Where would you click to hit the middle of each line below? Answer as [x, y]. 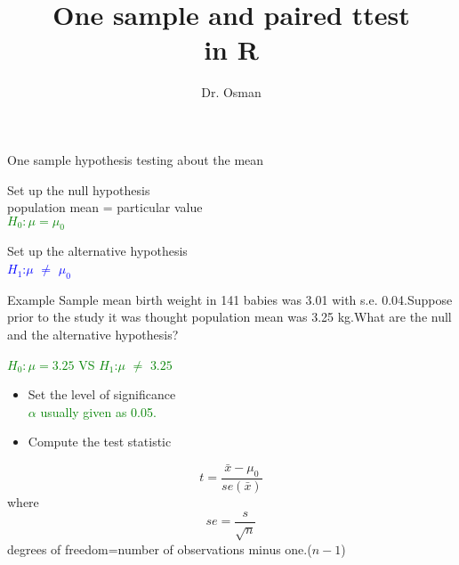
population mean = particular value [105, 207]
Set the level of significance [102, 394]
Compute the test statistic [100, 442]
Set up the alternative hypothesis [97, 251]
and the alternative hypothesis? [93, 335]
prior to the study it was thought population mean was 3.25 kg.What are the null [229, 317]
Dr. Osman [231, 92]
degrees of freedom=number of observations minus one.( [160, 549]
